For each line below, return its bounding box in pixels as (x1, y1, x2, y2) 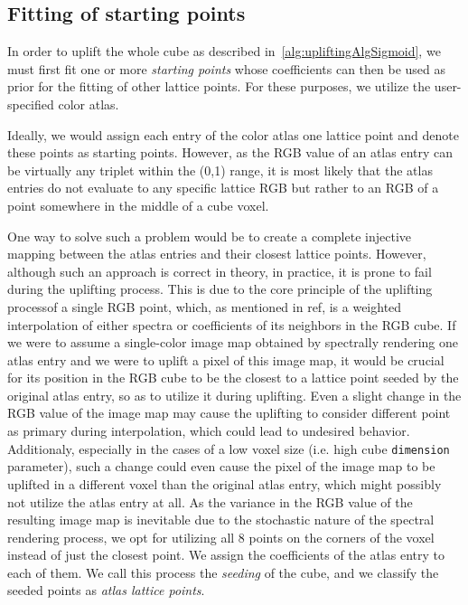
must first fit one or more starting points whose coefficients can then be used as (7, 59, 446, 78)
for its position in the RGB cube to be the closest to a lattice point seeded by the (7, 368, 459, 387)
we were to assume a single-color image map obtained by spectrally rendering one (7, 333, 458, 352)
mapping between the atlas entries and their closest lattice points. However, (7, 244, 426, 263)
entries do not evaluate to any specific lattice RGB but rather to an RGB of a (7, 178, 439, 197)
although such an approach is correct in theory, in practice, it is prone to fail (7, 261, 432, 280)
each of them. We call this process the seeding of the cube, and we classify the (7, 562, 439, 581)
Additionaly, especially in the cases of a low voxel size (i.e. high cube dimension (7, 439, 450, 458)
